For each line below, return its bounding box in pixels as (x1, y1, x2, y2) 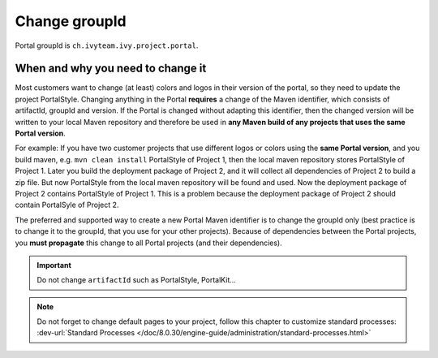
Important (36, 260, 72, 270)
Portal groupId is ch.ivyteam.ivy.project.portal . (15, 41, 199, 50)
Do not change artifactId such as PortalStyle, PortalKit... (36, 275, 237, 285)
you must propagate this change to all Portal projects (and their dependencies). (15, 238, 283, 248)
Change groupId (15, 12, 127, 30)
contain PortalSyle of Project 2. (15, 200, 119, 210)
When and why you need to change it (15, 62, 207, 75)
